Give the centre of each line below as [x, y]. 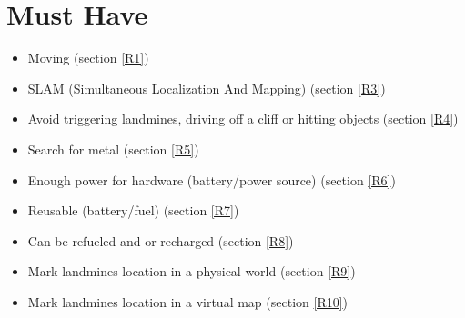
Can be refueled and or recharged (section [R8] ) [161, 240]
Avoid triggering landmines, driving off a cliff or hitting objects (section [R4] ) [243, 119]
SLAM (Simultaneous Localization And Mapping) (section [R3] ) [207, 88]
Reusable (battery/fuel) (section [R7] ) [133, 210]
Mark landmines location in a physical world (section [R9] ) [192, 271]
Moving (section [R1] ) [88, 58]
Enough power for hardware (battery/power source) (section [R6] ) [212, 179]
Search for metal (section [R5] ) [113, 149]
